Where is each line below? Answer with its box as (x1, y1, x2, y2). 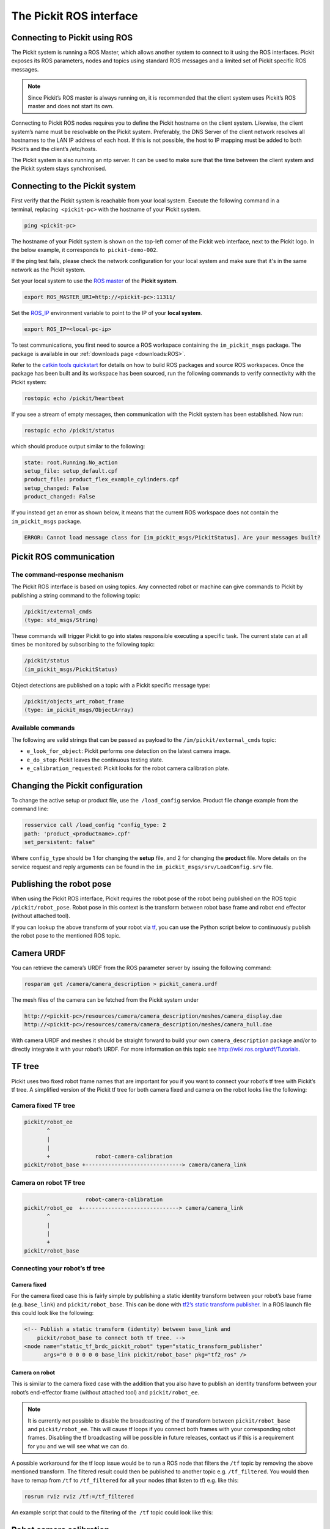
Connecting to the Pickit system (11, 181, 136, 191)
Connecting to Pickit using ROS (11, 32, 133, 43)
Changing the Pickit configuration (11, 780, 143, 791)
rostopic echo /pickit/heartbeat (24, 394, 125, 402)
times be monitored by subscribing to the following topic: (11, 641, 155, 648)
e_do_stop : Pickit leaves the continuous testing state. (26, 756, 164, 763)
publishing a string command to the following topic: (11, 591, 141, 599)
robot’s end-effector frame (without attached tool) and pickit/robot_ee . (11, 1388, 200, 1396)
